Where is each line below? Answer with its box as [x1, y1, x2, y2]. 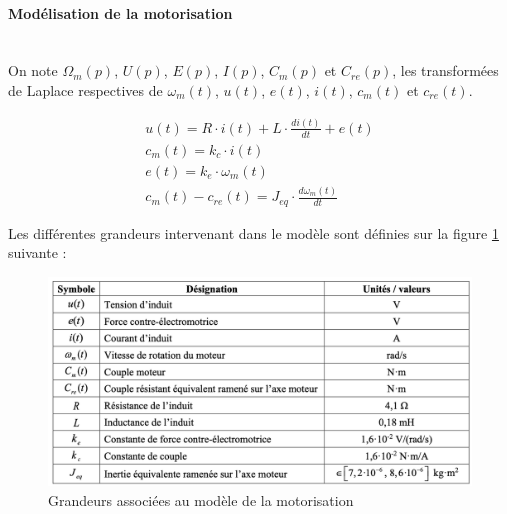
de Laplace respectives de [8, 79, 163, 100]
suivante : [8, 242, 67, 263]
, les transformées [392, 60, 499, 81]
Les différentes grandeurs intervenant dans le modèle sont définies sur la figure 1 [8, 222, 499, 243]
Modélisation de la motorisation [8, 2, 233, 23]
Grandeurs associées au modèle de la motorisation [48, 489, 354, 510]
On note [8, 60, 58, 81]
